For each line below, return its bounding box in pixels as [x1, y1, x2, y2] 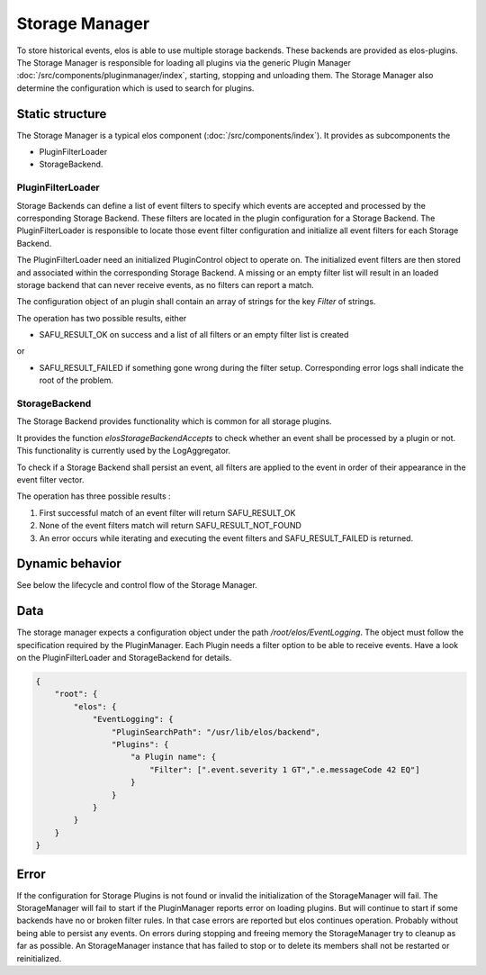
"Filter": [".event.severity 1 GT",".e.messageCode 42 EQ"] [148, 764, 420, 774]
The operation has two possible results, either [16, 312, 187, 323]
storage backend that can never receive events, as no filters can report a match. [16, 279, 314, 290]
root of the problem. [39, 375, 114, 386]
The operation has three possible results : [16, 491, 171, 501]
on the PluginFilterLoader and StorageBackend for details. [16, 653, 232, 664]
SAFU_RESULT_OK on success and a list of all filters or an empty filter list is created [39, 330, 349, 340]
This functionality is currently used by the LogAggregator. [16, 446, 231, 456]
